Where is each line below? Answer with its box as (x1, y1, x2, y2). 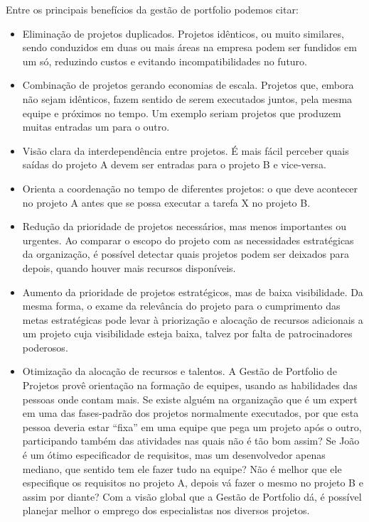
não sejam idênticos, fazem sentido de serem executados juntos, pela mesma (22, 91, 353, 106)
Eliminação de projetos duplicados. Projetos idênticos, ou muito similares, (22, 26, 344, 40)
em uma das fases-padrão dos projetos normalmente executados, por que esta (22, 406, 359, 420)
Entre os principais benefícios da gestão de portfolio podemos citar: (6, 2, 299, 16)
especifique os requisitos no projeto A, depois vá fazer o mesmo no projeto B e (22, 475, 363, 490)
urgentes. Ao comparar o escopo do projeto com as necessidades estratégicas (22, 232, 354, 247)
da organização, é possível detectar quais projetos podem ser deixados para (22, 246, 349, 261)
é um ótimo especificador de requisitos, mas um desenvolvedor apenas (22, 447, 326, 462)
